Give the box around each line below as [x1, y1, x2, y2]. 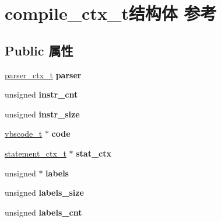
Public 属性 [5, 41, 73, 59]
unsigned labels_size [5, 186, 84, 199]
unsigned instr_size [5, 107, 80, 120]
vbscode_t [5, 127, 43, 140]
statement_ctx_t [5, 147, 66, 159]
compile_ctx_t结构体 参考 [5, 1, 217, 25]
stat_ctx [76, 147, 111, 159]
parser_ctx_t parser [5, 68, 82, 81]
